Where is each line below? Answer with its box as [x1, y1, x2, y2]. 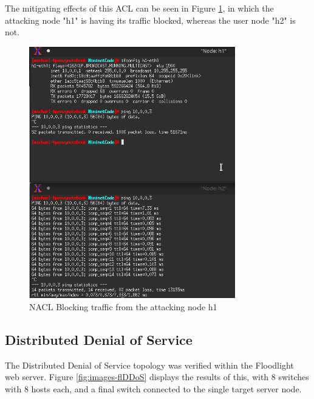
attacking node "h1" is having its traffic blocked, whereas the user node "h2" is [5, 13, 296, 26]
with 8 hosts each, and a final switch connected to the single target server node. [5, 382, 302, 395]
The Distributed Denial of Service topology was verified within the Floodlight [5, 358, 294, 371]
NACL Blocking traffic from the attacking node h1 [29, 300, 217, 313]
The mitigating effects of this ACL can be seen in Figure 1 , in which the [5, 2, 274, 14]
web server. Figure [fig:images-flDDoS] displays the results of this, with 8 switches [5, 370, 309, 383]
